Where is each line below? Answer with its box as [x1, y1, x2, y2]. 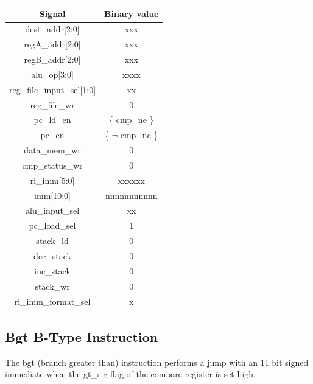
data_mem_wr [24, 144, 81, 156]
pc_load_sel [29, 219, 76, 232]
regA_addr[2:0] [24, 38, 81, 51]
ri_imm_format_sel [14, 295, 91, 307]
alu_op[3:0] [31, 68, 74, 80]
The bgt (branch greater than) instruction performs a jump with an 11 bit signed [5, 355, 309, 368]
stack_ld [36, 234, 69, 247]
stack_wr [35, 279, 70, 292]
